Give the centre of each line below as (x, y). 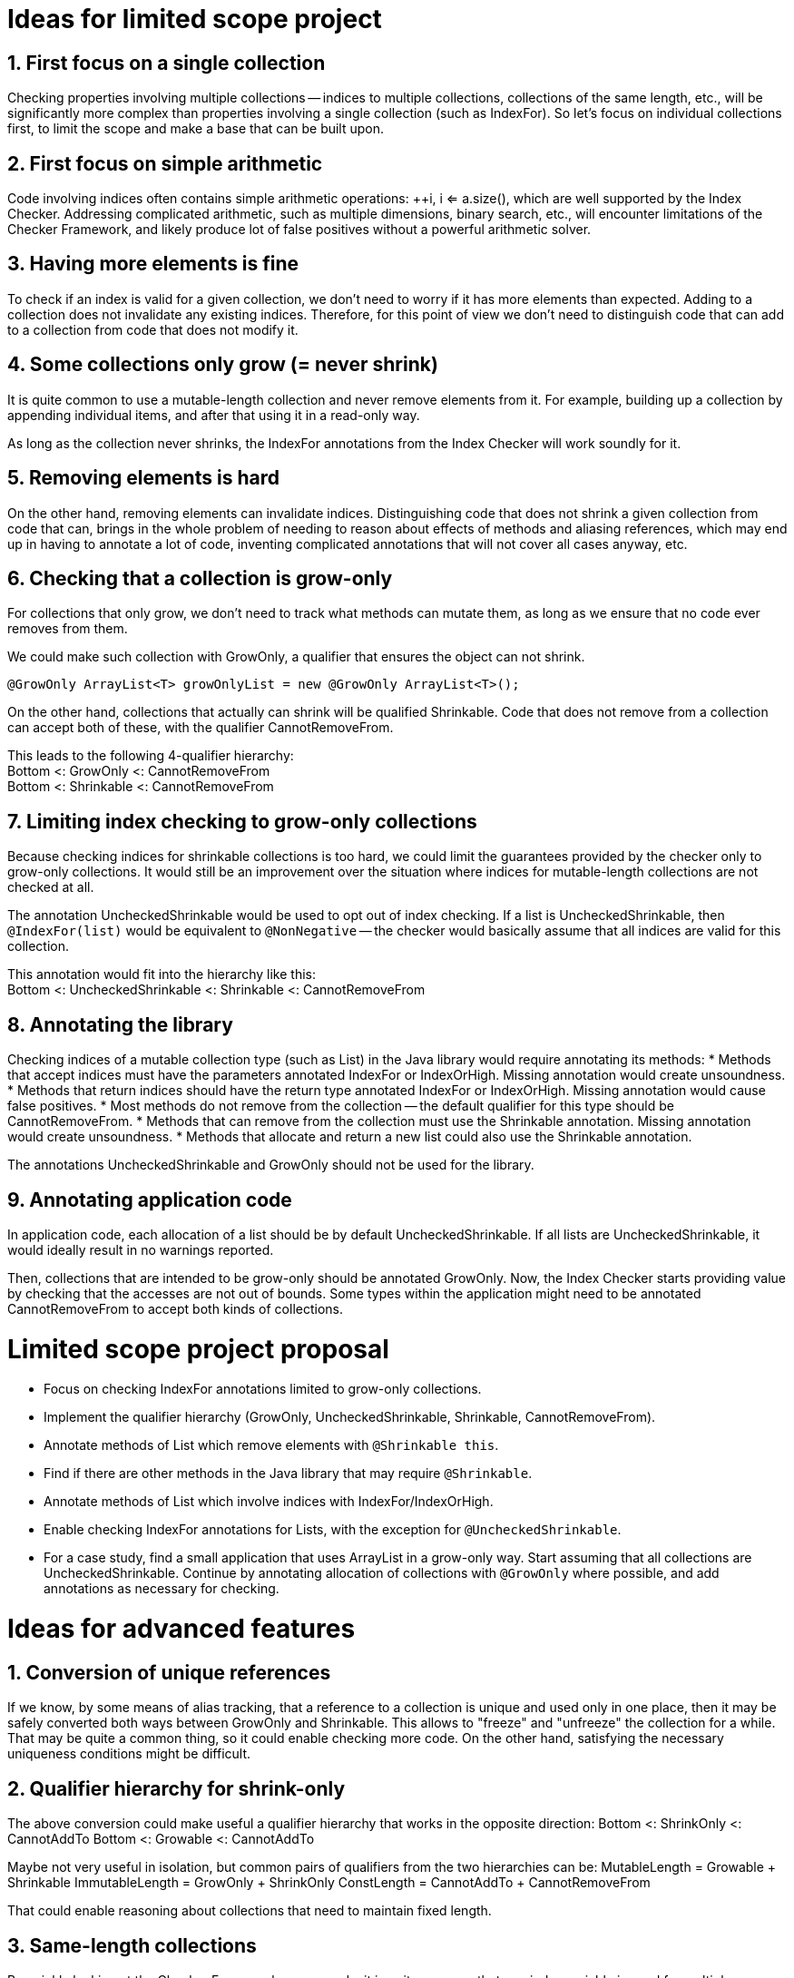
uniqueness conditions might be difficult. (129, 1754)
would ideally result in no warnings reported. (141, 1249)
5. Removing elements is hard (143, 478)
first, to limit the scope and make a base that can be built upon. (196, 129)
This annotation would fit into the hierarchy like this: (162, 974)
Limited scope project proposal (198, 1349)
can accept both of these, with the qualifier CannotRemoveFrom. (201, 728)
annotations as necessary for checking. (162, 1589)
